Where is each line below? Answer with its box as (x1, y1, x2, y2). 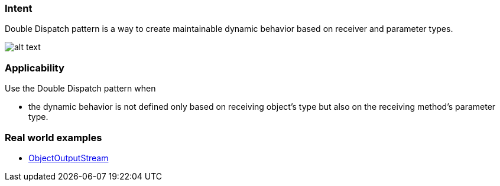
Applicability (5, 61, 64, 74)
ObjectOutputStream (28, 152, 109, 163)
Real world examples (5, 131, 102, 143)
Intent (5, 2, 33, 14)
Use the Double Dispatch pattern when (5, 83, 156, 94)
